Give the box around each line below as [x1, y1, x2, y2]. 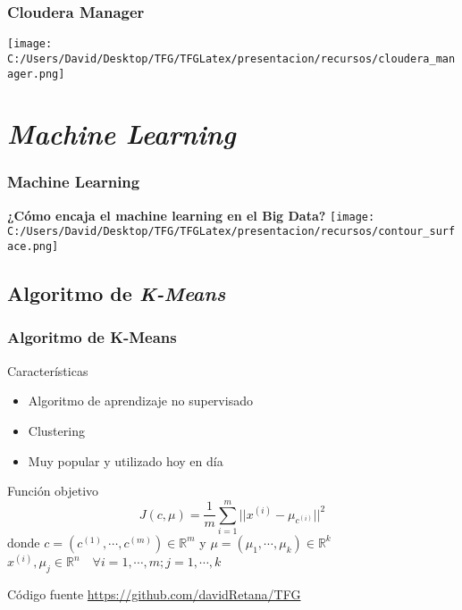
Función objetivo [7, 481, 99, 500]
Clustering [28, 421, 85, 439]
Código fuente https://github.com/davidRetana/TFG [7, 585, 301, 604]
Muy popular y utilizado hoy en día [28, 451, 223, 470]
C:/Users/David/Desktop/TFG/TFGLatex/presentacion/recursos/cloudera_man [7, 52, 456, 65]
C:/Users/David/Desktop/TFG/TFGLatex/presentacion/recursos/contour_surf [7, 225, 456, 238]
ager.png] [7, 67, 65, 80]
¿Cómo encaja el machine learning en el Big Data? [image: [7, 205, 375, 224]
